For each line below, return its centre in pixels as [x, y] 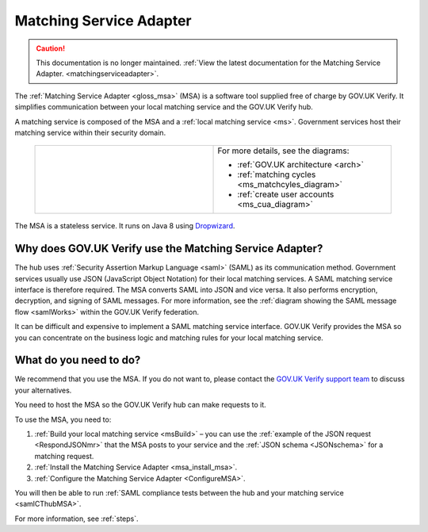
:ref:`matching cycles [277, 174]
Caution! [51, 48]
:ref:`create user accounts [286, 194]
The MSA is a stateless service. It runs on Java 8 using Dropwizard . [125, 226]
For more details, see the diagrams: [283, 151]
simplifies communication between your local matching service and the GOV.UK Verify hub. [164, 107]
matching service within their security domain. [90, 132]
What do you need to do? [78, 360]
